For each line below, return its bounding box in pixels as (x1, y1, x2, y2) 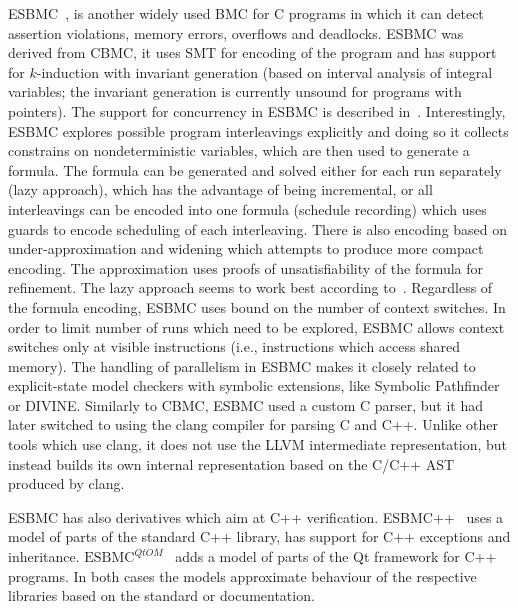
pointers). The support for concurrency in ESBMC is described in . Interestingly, (8, 100, 506, 121)
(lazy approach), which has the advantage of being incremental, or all (8, 179, 433, 200)
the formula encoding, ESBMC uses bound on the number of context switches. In (8, 296, 506, 317)
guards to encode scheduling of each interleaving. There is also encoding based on (8, 218, 508, 239)
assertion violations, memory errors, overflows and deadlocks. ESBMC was (8, 22, 464, 43)
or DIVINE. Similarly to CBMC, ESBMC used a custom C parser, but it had (8, 394, 484, 415)
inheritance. (8, 546, 80, 567)
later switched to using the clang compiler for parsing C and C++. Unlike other (8, 414, 499, 435)
